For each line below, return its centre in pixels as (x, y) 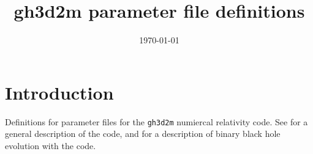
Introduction (59, 92)
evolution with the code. (51, 145)
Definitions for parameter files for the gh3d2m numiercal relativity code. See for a (156, 121)
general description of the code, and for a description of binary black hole (143, 134)
